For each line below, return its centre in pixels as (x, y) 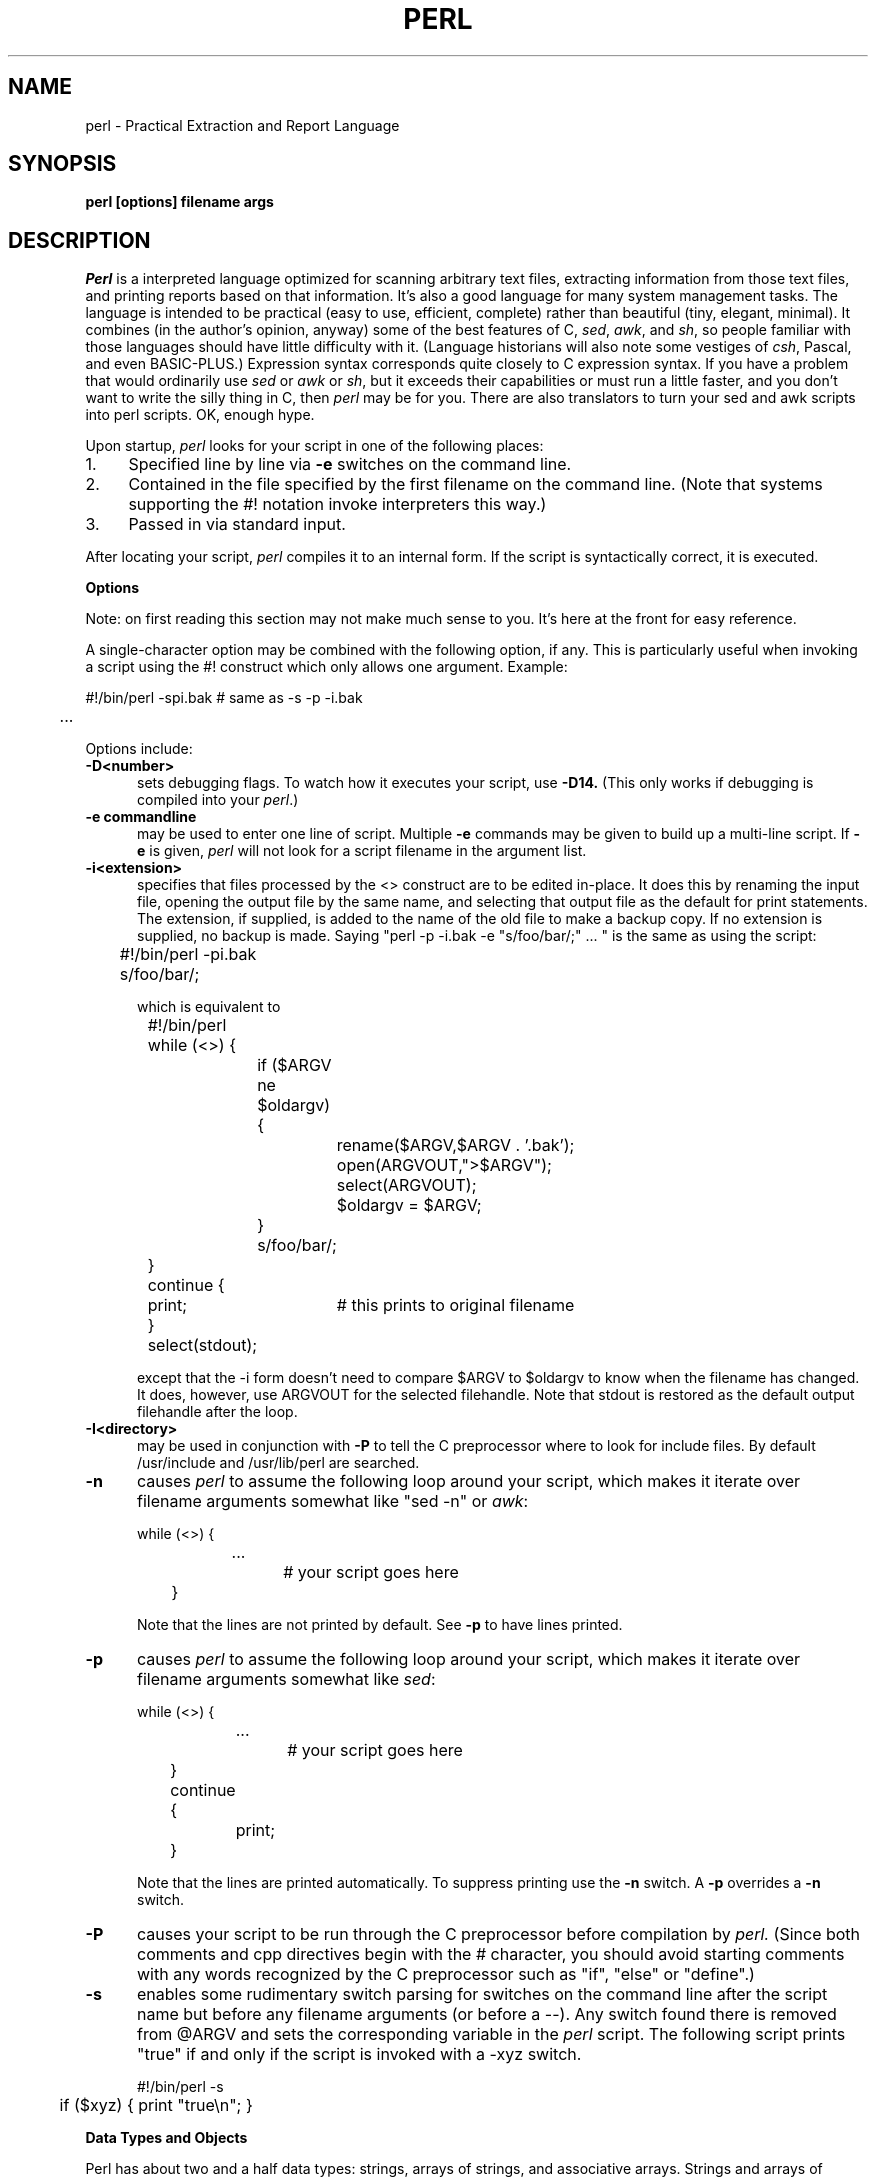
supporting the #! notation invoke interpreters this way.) (337, 504)
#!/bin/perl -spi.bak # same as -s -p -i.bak (224, 698)
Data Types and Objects (166, 2138)
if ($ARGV (294, 1065)
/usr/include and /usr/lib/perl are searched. (278, 1463)
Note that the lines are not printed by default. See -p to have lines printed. (380, 1625)
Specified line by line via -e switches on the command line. (350, 464)
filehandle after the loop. (217, 1412)
